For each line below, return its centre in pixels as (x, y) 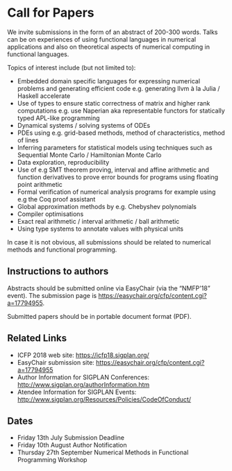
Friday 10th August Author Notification (72, 445)
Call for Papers (51, 13)
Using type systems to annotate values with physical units (100, 229)
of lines (28, 140)
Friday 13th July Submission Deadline (71, 438)
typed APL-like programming (58, 118)
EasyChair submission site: (56, 362)
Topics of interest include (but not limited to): (72, 67)
